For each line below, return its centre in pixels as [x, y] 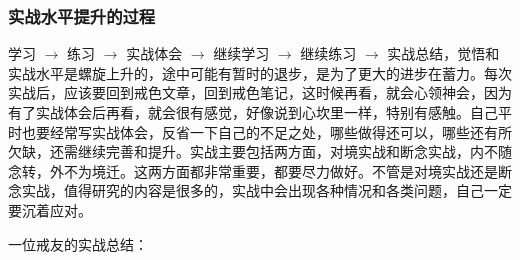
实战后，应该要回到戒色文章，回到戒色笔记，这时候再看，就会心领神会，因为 [260, 92]
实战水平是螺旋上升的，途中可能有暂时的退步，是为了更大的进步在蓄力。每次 [260, 72]
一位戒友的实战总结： [78, 243]
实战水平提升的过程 [82, 15]
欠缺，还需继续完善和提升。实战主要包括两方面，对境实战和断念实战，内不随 [260, 151]
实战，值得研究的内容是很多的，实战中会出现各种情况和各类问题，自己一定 [266, 190]
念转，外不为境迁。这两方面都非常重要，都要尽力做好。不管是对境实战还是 [253, 170]
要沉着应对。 [50, 209]
